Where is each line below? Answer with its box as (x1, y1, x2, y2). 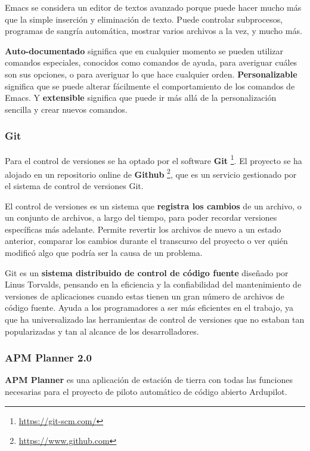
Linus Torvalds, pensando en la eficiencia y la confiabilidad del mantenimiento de (5, 278, 302, 291)
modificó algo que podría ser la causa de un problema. (5, 246, 203, 259)
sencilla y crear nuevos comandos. (5, 103, 128, 115)
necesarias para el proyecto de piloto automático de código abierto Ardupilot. (5, 385, 287, 397)
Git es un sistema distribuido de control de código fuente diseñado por (5, 266, 289, 279)
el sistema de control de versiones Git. (5, 180, 144, 192)
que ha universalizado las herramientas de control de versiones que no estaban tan (5, 313, 305, 325)
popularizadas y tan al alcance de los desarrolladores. (5, 325, 199, 337)
